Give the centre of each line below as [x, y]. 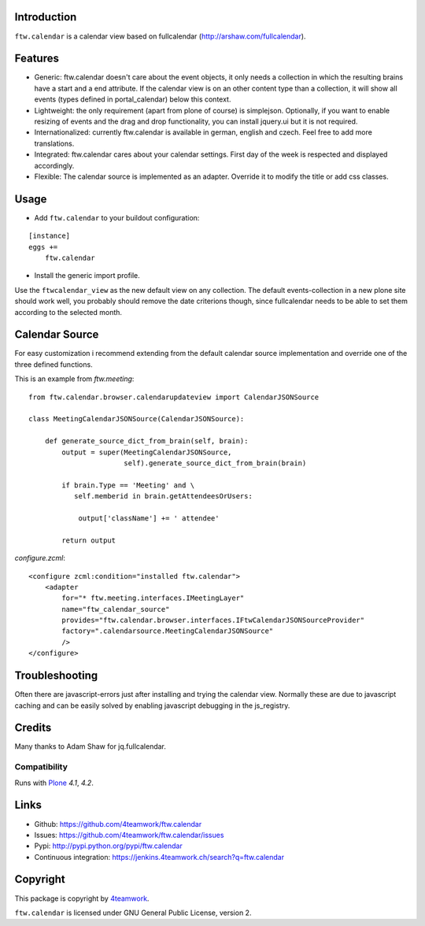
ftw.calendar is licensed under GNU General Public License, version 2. [133, 913]
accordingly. [54, 165]
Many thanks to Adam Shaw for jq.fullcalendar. [91, 746]
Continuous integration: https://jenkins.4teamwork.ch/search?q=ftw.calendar [159, 857]
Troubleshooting [56, 676]
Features [37, 59]
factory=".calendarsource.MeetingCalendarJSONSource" [168, 631]
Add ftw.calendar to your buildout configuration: [117, 217]
